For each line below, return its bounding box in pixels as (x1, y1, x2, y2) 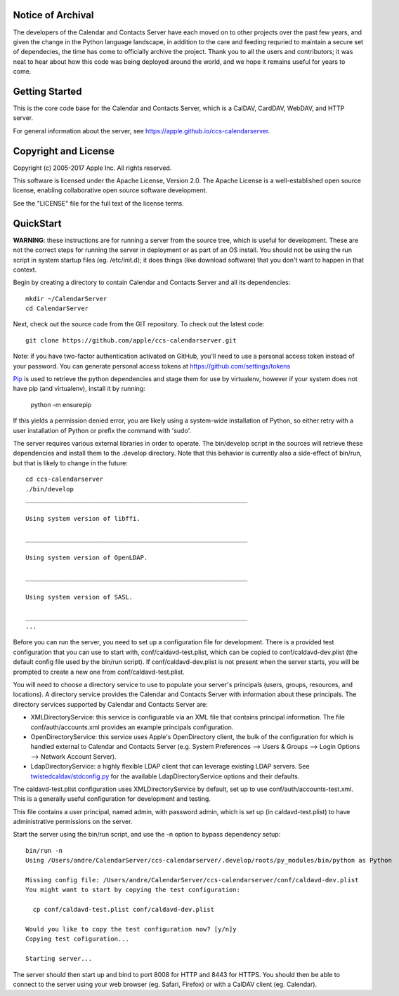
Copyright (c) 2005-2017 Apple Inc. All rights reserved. (13, 164, 172, 172)
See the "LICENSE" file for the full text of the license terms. (13, 199, 184, 207)
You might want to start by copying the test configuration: (25, 886, 240, 894)
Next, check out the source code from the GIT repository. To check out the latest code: (13, 320, 265, 328)
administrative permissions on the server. (13, 818, 133, 826)
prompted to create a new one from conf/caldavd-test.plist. (13, 668, 185, 676)
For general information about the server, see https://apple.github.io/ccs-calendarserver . (13, 126, 270, 135)
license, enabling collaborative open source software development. (13, 186, 208, 194)
